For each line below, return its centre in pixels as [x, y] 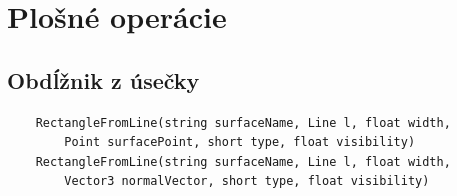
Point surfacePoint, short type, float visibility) [240, 142]
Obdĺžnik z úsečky [103, 79]
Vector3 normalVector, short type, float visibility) [247, 181]
